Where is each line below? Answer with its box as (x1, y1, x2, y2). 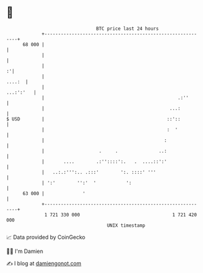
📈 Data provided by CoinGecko (6, 233, 86, 241)
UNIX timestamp (106, 222, 146, 229)
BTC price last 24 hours (96, 26, 159, 32)
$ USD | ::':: (6, 116, 181, 122)
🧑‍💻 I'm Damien (6, 247, 44, 255)
